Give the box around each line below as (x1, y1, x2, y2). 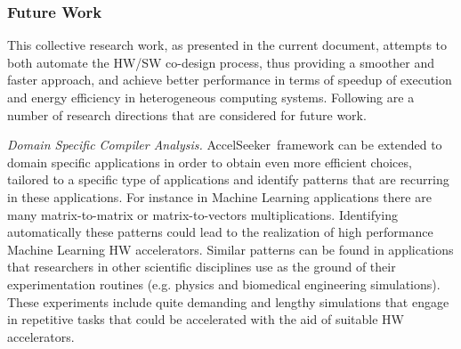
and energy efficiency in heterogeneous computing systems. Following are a (7, 88, 415, 106)
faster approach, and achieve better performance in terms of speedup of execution (7, 70, 452, 89)
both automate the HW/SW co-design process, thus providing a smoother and (7, 53, 435, 71)
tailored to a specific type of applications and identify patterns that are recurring (7, 170, 449, 189)
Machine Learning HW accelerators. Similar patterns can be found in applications (7, 239, 454, 258)
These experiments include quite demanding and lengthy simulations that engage (7, 292, 449, 311)
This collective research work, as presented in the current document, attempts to (7, 36, 448, 54)
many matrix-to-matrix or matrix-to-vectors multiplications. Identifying (7, 205, 399, 223)
